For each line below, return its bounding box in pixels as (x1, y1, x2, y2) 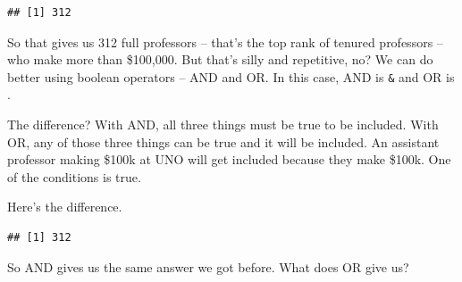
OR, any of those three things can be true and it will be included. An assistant (7, 132, 440, 151)
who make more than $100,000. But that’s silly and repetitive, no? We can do (7, 50, 433, 69)
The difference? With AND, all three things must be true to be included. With (7, 115, 439, 134)
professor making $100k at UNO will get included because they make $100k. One (7, 150, 451, 169)
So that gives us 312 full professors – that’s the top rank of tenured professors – (7, 32, 443, 51)
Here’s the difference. (7, 197, 122, 216)
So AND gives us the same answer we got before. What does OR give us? (7, 257, 409, 276)
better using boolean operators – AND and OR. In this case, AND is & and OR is (7, 67, 455, 86)
